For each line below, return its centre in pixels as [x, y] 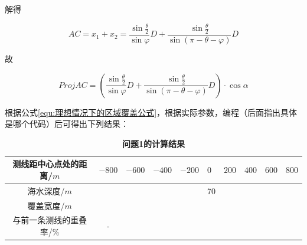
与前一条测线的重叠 [50, 220]
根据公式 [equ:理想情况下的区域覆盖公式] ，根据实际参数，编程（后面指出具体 [151, 112]
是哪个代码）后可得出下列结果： [67, 124]
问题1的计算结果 [153, 143]
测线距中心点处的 [46, 164]
